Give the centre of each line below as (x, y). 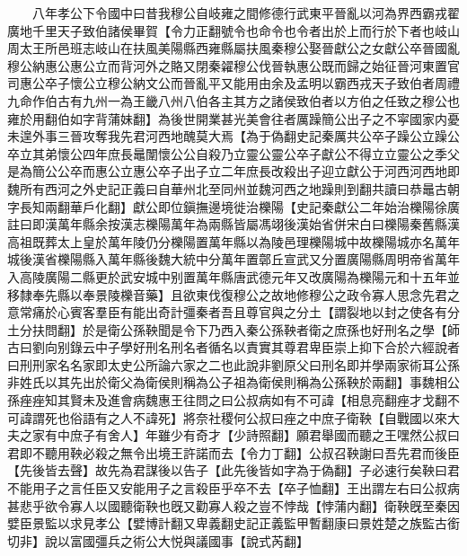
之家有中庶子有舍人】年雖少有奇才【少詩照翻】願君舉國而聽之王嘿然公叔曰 (239, 435)
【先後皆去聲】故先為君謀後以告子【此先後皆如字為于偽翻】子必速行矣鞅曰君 (233, 470)
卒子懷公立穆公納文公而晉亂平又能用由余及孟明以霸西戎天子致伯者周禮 (252, 83)
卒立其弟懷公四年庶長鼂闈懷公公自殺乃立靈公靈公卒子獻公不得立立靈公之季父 (233, 153)
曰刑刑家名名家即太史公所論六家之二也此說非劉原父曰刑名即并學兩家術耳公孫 (233, 364)
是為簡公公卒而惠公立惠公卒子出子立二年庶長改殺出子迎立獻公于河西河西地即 (233, 171)
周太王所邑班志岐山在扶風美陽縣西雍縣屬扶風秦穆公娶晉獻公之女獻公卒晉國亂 (233, 48)
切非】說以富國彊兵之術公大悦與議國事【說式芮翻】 (158, 540)
